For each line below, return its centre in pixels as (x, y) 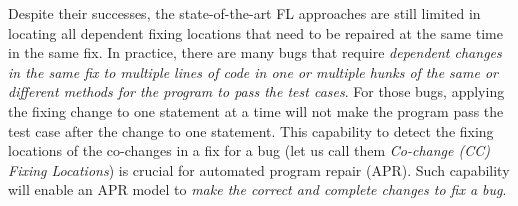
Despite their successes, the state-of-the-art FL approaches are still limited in (244, 13)
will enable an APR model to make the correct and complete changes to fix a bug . (257, 189)
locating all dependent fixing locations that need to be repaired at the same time (255, 32)
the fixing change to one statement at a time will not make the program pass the (256, 110)
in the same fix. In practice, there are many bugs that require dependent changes (255, 52)
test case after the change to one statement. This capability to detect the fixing (251, 130)
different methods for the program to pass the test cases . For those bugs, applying (256, 91)
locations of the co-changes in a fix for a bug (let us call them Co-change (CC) (249, 150)
